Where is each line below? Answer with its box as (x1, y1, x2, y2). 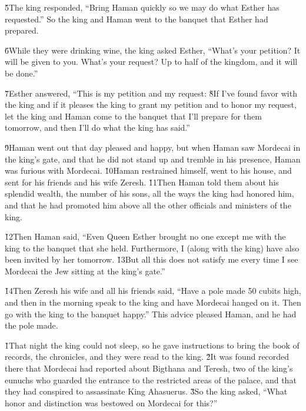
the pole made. (5, 319, 58, 332)
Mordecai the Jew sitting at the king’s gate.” (5, 264, 165, 277)
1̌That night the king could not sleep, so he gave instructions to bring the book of (5, 339, 300, 351)
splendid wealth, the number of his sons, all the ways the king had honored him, (5, 187, 294, 200)
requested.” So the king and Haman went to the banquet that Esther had (5, 12, 268, 25)
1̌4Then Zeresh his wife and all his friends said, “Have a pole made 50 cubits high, (5, 284, 301, 297)
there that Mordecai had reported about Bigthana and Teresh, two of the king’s (5, 362, 293, 374)
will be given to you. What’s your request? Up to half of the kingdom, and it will (5, 55, 298, 68)
